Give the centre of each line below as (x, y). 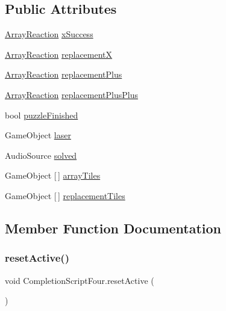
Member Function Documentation (113, 228)
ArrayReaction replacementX (59, 54)
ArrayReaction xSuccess (49, 34)
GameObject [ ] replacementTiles (65, 195)
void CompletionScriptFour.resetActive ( (80, 280)
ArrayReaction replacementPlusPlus (71, 94)
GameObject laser (38, 135)
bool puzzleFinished (42, 115)
